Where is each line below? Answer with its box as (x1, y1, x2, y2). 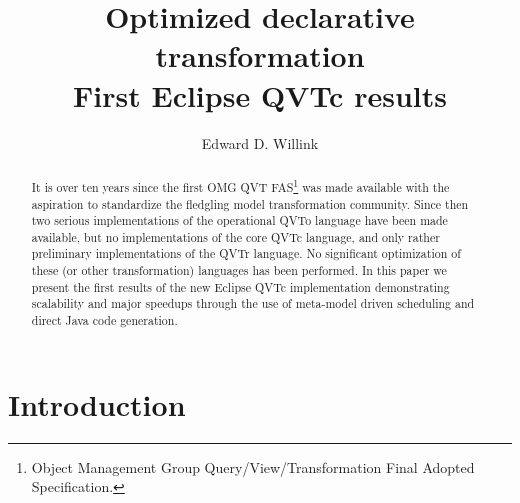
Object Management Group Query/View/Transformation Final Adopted (31, 456, 475, 477)
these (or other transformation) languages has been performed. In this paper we (31, 262, 447, 279)
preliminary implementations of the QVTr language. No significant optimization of (31, 245, 461, 262)
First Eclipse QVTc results (73, 74, 447, 115)
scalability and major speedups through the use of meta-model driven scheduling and (31, 295, 475, 312)
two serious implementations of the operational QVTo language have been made (31, 212, 448, 229)
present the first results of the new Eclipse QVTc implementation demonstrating (31, 278, 450, 295)
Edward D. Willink (201, 132, 319, 153)
